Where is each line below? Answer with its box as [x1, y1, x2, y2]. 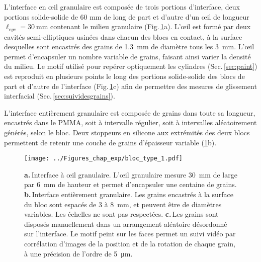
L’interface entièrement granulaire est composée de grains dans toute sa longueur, [4, 107, 255, 118]
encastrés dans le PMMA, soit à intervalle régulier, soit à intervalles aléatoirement [4, 117, 257, 128]
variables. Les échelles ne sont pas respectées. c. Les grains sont [24, 209, 219, 219]
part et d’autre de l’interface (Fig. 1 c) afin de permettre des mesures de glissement [4, 80, 257, 91]
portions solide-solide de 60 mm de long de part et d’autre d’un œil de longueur [4, 11, 249, 22]
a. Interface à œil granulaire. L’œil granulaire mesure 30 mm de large [24, 169, 237, 180]
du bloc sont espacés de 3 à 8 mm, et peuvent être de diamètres [24, 199, 222, 209]
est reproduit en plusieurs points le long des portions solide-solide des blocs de [4, 71, 245, 81]
